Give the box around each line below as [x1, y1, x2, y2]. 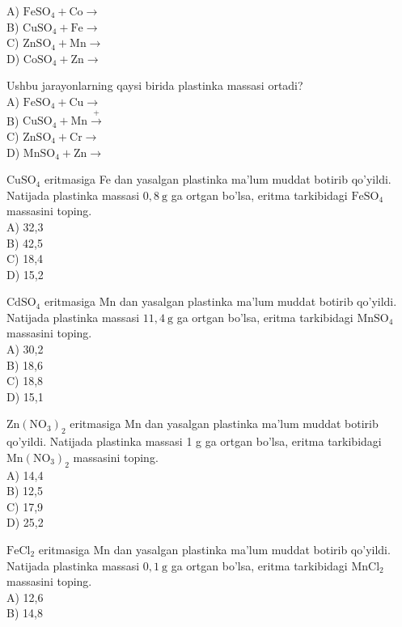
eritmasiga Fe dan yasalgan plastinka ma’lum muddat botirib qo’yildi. [44, 171, 391, 188]
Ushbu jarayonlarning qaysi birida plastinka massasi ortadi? [6, 77, 303, 94]
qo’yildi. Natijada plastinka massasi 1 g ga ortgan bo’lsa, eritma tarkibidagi [6, 433, 382, 450]
